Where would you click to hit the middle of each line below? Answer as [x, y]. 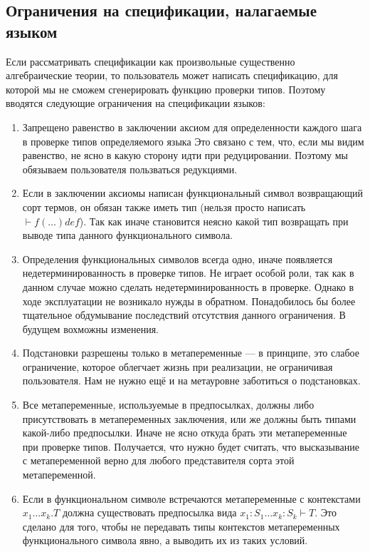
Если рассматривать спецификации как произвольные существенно [150, 61]
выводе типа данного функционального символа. [128, 235]
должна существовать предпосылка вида [149, 512]
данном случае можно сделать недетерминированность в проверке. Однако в [188, 286]
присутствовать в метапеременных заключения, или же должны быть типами [189, 418]
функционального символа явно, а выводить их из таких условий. [165, 540]
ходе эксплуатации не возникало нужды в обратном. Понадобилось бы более [189, 301]
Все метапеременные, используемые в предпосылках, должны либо [168, 405]
